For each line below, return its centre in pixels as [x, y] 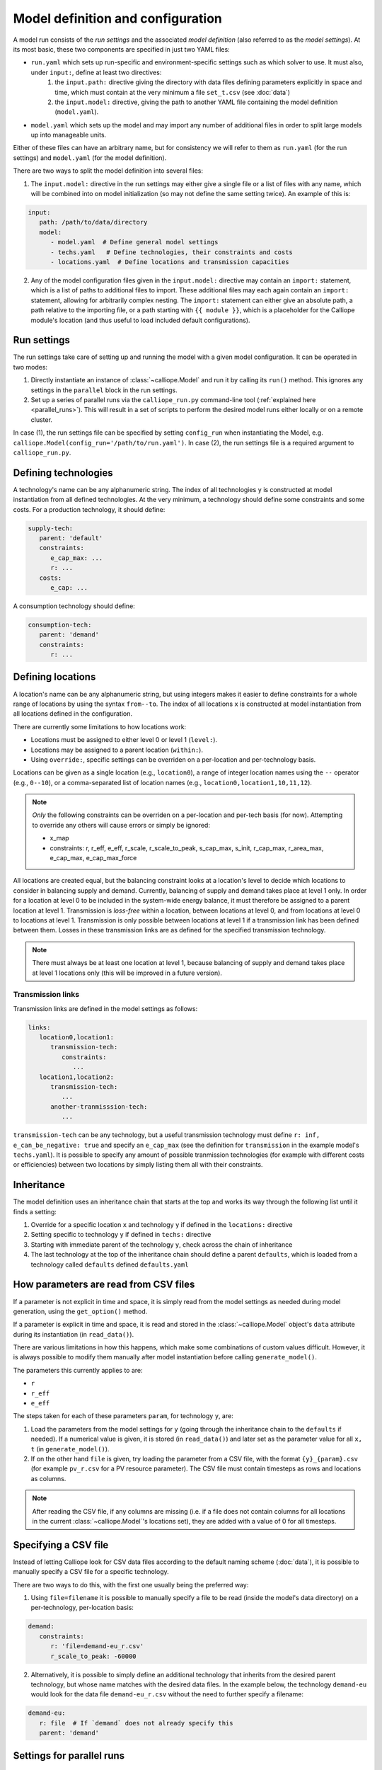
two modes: [30, 367]
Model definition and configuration [118, 18]
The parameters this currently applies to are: [78, 1370]
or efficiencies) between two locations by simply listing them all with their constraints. [138, 1165]
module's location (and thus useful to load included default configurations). [140, 320]
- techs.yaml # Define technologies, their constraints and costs [172, 252]
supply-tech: [51, 528]
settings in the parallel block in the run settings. [104, 390]
